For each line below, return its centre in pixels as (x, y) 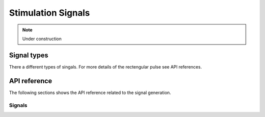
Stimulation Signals (50, 13)
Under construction (42, 39)
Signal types (29, 55)
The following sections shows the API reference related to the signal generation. (90, 93)
